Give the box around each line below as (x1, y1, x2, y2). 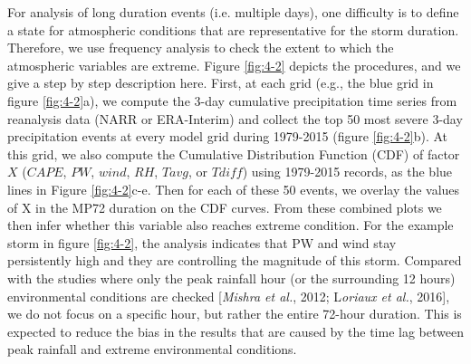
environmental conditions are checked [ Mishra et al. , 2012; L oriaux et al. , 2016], (7, 286, 450, 305)
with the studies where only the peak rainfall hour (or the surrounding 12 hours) (7, 268, 456, 287)
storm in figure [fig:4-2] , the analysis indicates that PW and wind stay (7, 233, 397, 252)
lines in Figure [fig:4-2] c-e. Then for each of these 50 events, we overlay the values (7, 179, 460, 198)
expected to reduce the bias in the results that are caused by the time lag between (7, 321, 464, 340)
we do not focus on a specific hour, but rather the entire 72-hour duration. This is (7, 304, 462, 323)
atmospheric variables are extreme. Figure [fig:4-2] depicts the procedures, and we (7, 55, 461, 74)
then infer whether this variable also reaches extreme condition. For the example (7, 216, 454, 235)
